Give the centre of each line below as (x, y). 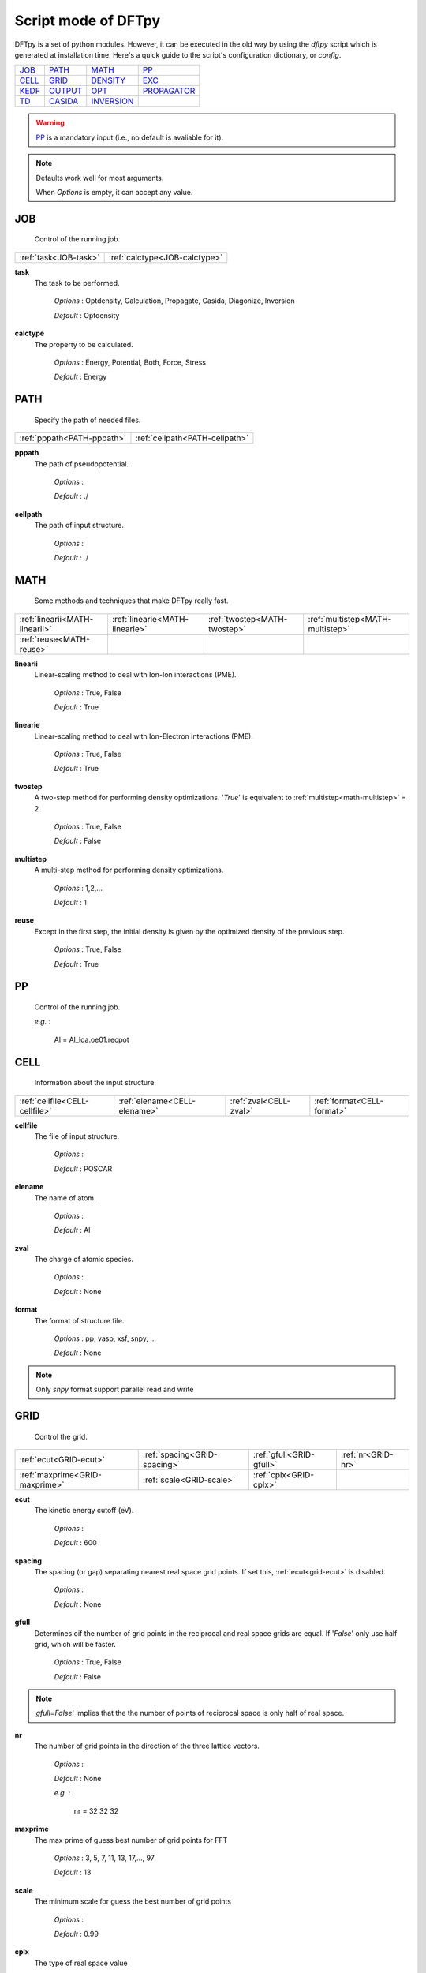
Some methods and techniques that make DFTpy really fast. (131, 601)
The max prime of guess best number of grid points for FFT (131, 1840)
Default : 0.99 (76, 1934)
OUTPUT (65, 91)
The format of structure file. (79, 1320)
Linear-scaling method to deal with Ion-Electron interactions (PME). (144, 736)
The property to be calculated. (84, 344)
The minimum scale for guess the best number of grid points (133, 1901)
